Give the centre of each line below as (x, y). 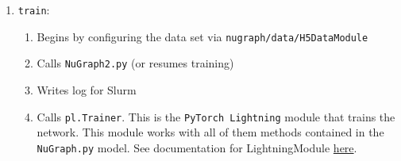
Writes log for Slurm (87, 89)
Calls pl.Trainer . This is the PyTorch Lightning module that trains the (216, 116)
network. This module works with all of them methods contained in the (210, 132)
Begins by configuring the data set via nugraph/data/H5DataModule (202, 36)
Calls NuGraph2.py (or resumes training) (135, 63)
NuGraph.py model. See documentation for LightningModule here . (197, 147)
